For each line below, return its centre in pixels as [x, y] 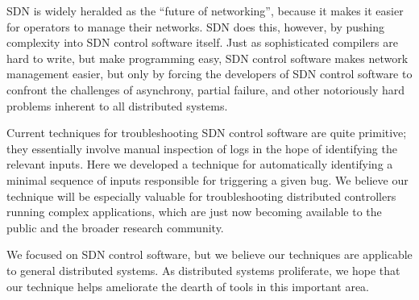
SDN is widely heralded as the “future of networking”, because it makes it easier [205, 10]
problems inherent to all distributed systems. [117, 105]
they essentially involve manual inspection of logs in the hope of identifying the [202, 148]
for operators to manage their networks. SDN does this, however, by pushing [196, 26]
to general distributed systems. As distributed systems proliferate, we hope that [203, 270]
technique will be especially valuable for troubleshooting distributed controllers [201, 196]
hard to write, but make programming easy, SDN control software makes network [207, 58]
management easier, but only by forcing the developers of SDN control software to [209, 74]
